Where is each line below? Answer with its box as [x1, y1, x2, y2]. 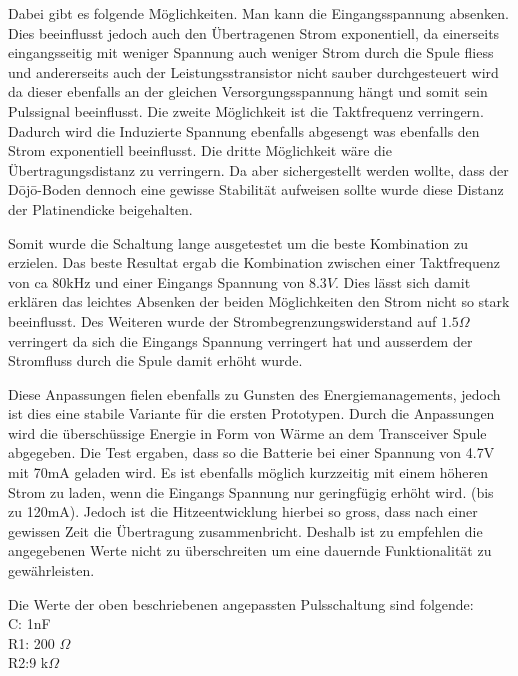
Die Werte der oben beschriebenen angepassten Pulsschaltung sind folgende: [8, 593, 474, 614]
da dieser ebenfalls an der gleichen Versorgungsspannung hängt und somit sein [8, 81, 488, 102]
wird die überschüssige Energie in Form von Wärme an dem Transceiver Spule [8, 422, 487, 443]
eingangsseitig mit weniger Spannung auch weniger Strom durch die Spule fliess [8, 42, 494, 63]
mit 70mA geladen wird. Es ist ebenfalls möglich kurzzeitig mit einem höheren [8, 462, 489, 483]
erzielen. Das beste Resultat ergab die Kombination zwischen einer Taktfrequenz [8, 252, 500, 273]
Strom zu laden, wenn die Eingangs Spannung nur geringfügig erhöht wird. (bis [8, 481, 494, 502]
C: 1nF [8, 613, 51, 634]
